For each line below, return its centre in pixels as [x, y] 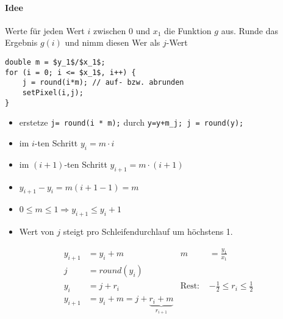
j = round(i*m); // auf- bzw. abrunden [103, 83]
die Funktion [188, 30]
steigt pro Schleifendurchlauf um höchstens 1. [148, 231]
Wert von [37, 231]
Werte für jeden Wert [45, 30]
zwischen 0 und [121, 30]
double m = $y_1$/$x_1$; [55, 62]
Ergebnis [21, 42]
